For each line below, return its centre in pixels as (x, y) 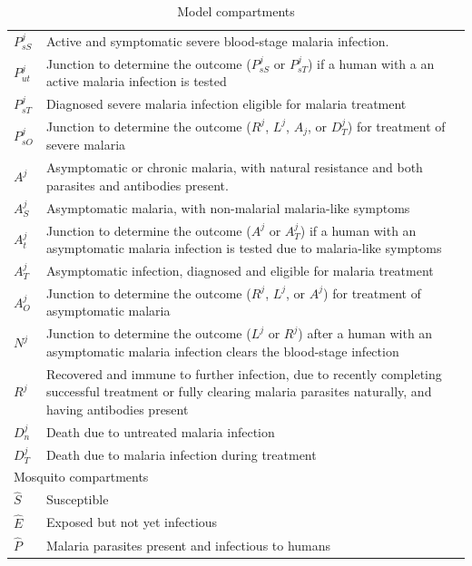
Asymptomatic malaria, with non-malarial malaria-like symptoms (228, 207)
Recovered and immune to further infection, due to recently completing (244, 373)
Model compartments (236, 11)
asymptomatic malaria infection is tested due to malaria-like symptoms (244, 248)
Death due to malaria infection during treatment (181, 454)
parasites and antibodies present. (137, 185)
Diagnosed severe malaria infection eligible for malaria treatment (226, 104)
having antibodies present (117, 409)
